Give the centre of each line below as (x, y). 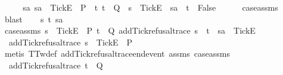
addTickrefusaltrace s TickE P (71, 42)
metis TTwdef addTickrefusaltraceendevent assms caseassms (117, 53)
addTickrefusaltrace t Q (56, 65)
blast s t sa (34, 19)
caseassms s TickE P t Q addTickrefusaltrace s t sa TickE (130, 30)
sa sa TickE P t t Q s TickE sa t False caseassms (150, 7)
